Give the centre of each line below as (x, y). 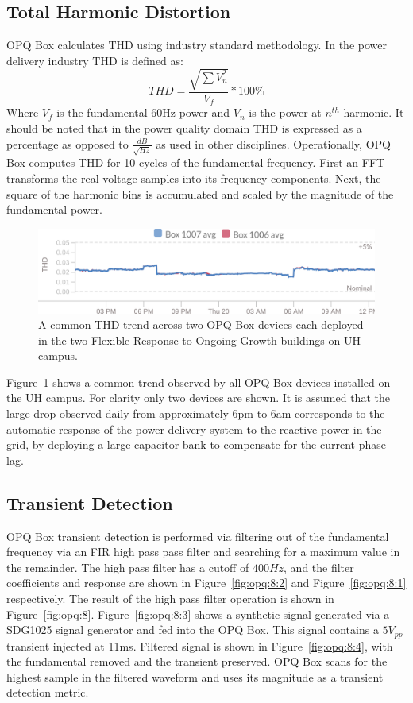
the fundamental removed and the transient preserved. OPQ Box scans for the (197, 661)
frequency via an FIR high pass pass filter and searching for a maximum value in (203, 552)
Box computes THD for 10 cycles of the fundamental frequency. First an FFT (196, 162)
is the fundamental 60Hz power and (143, 112)
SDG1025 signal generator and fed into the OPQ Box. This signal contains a (193, 630)
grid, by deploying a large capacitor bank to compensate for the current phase (196, 444)
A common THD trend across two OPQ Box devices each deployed (201, 324)
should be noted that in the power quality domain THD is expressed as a (184, 128)
